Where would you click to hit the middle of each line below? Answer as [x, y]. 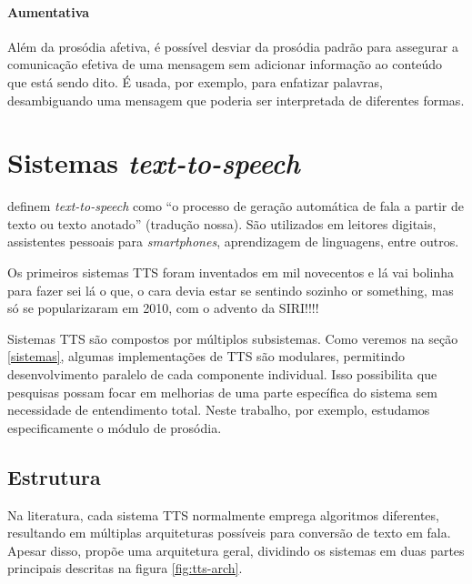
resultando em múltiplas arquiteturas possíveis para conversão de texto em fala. [229, 533]
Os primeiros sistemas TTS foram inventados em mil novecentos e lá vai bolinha [231, 272]
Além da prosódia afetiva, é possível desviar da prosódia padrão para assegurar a [233, 46]
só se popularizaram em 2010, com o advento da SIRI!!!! [163, 308]
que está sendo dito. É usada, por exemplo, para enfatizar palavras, [195, 81]
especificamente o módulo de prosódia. [115, 427]
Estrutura [54, 476]
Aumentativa [49, 11]
